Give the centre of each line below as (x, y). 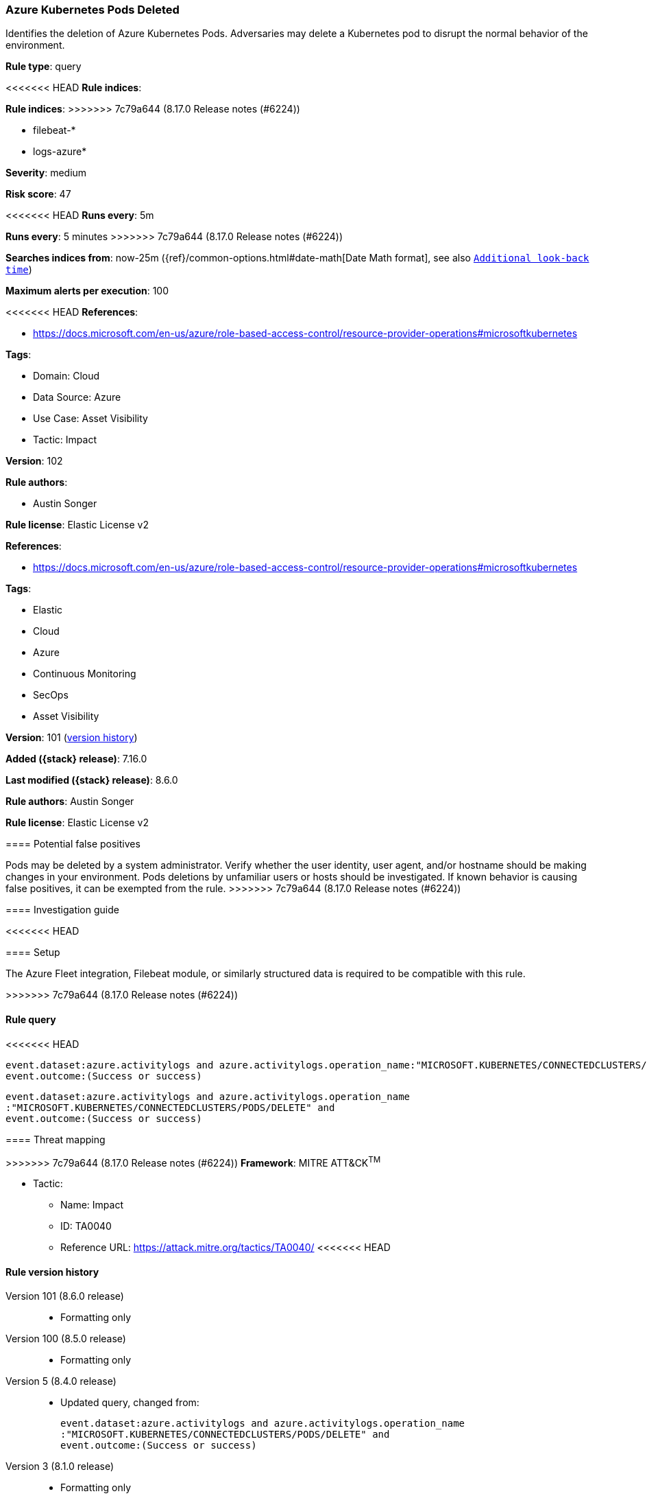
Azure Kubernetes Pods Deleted (93, 10)
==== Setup (33, 952)
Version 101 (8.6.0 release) (65, 1296)
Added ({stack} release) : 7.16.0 (76, 759)
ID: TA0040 (86, 1226)
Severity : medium (46, 173)
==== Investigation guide (62, 910)
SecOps (51, 695)
